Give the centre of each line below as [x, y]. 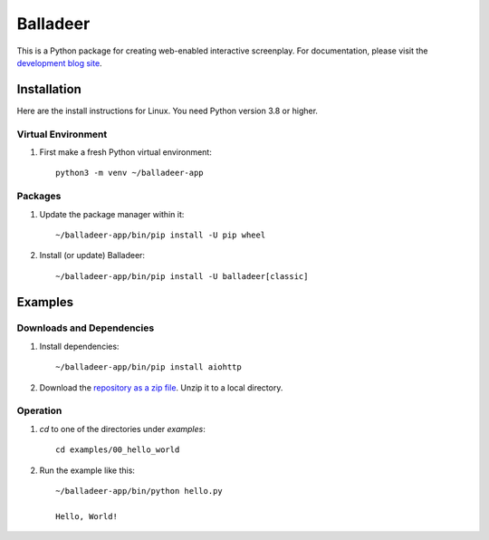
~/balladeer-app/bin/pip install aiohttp [149, 367]
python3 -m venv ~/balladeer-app [129, 173]
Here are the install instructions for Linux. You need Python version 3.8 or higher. [168, 111]
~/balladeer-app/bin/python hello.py [139, 491]
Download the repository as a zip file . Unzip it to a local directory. [161, 387]
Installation [49, 89]
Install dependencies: [79, 346]
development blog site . [60, 63]
